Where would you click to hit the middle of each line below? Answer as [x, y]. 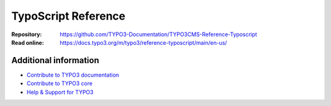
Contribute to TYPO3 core [60, 83]
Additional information [55, 60]
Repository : [27, 34]
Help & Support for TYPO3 [60, 92]
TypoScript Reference [68, 16]
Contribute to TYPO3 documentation [73, 75]
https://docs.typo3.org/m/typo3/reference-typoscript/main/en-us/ [143, 42]
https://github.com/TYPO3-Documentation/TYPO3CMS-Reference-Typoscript [158, 34]
